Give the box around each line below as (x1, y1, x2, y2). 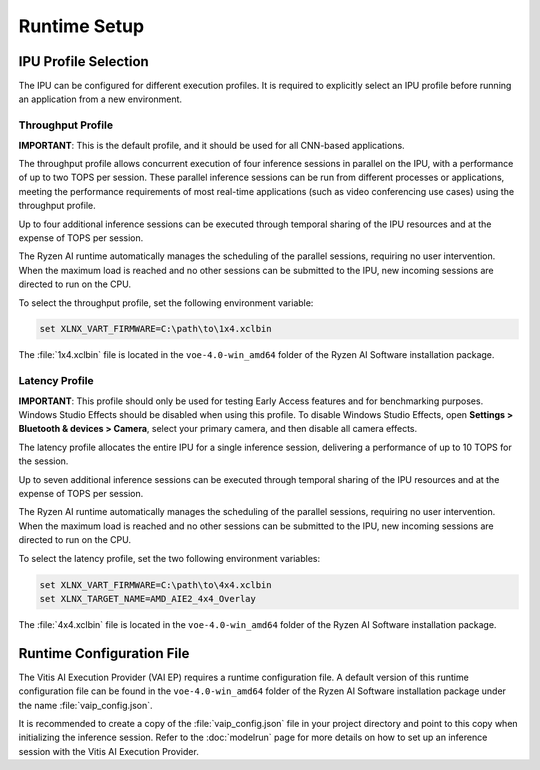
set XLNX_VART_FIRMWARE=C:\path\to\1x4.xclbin (39, 323, 272, 335)
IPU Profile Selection (18, 53, 149, 70)
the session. (18, 455, 69, 467)
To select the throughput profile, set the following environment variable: (18, 296, 314, 309)
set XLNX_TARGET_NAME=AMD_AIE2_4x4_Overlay (39, 593, 257, 604)
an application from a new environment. (18, 93, 183, 105)
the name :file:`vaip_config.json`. (18, 699, 154, 711)
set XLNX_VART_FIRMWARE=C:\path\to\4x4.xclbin (39, 579, 272, 590)
